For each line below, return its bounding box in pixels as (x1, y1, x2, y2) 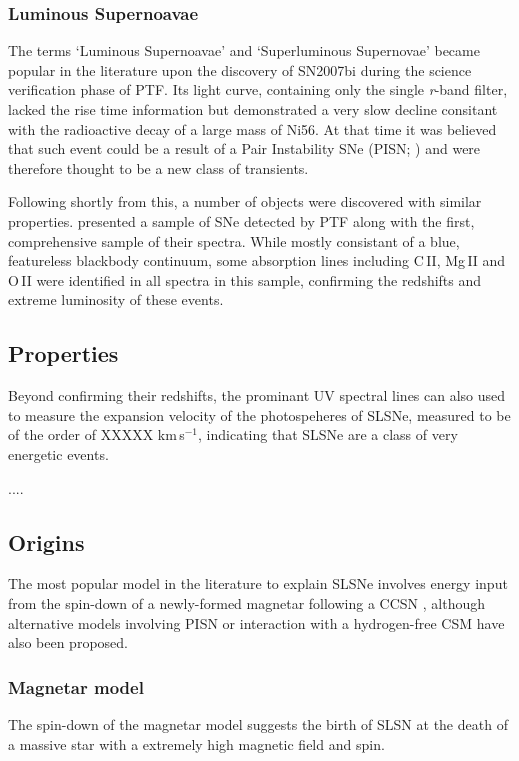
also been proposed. (8, 632, 128, 653)
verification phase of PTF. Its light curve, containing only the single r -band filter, (8, 79, 508, 100)
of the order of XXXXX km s (8, 424, 185, 445)
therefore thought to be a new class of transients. (8, 157, 309, 178)
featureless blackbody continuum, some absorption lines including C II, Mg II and (8, 250, 506, 271)
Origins (8, 526, 85, 557)
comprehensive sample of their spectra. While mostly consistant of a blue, (8, 230, 460, 251)
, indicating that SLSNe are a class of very (198, 424, 458, 445)
